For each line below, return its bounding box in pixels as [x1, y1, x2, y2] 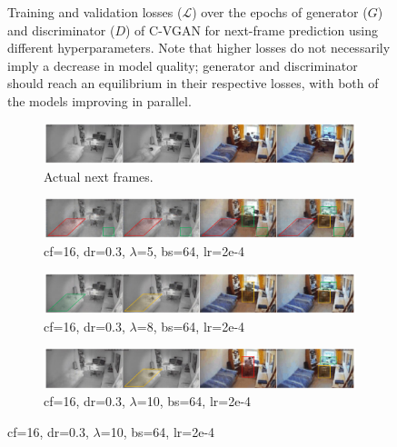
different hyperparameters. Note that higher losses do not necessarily [7, 38, 391, 57]
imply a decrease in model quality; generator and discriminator [7, 55, 358, 74]
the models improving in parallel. [7, 91, 192, 110]
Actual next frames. [44, 166, 154, 185]
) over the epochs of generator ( [192, 3, 368, 21]
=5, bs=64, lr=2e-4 [136, 242, 245, 261]
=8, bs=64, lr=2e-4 [136, 316, 245, 335]
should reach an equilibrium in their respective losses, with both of [7, 74, 379, 93]
